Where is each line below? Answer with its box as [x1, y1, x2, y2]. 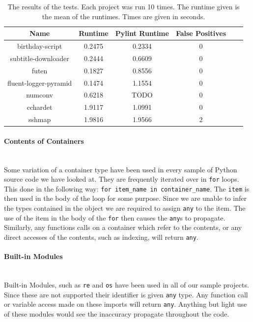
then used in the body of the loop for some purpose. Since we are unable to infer [4, 193, 247, 203]
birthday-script [17, 41, 62, 51]
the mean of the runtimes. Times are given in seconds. [42, 11, 205, 21]
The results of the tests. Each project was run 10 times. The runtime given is [7, 1, 240, 11]
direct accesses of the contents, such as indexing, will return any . [4, 231, 198, 242]
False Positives [175, 28, 226, 38]
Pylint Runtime [115, 28, 169, 38]
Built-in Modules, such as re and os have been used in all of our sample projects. [4, 280, 249, 290]
